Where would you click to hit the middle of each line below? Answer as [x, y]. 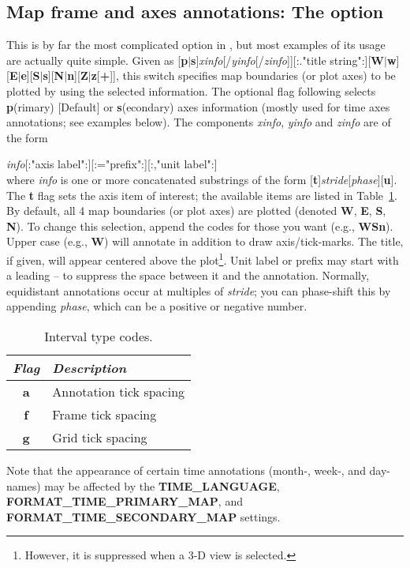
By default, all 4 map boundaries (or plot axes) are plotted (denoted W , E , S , [196, 211]
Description [89, 367]
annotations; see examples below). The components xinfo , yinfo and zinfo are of [199, 122]
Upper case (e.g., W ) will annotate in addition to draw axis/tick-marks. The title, [205, 241]
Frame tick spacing [104, 414]
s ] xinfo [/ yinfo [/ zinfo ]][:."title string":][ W [287, 60]
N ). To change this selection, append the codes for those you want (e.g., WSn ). [200, 226]
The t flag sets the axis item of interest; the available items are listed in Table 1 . [202, 195]
